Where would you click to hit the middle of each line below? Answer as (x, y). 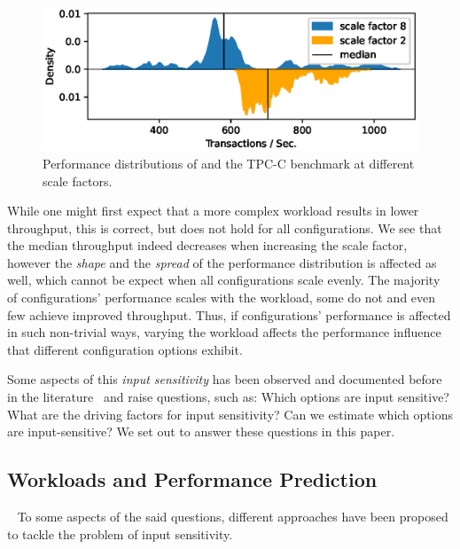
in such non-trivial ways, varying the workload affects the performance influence (224, 332)
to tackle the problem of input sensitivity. (120, 533)
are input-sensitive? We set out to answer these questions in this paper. (201, 431)
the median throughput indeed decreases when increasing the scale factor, (207, 245)
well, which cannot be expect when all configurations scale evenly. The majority (224, 280)
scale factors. (78, 180)
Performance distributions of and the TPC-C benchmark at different (229, 163)
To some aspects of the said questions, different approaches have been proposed (233, 517)
